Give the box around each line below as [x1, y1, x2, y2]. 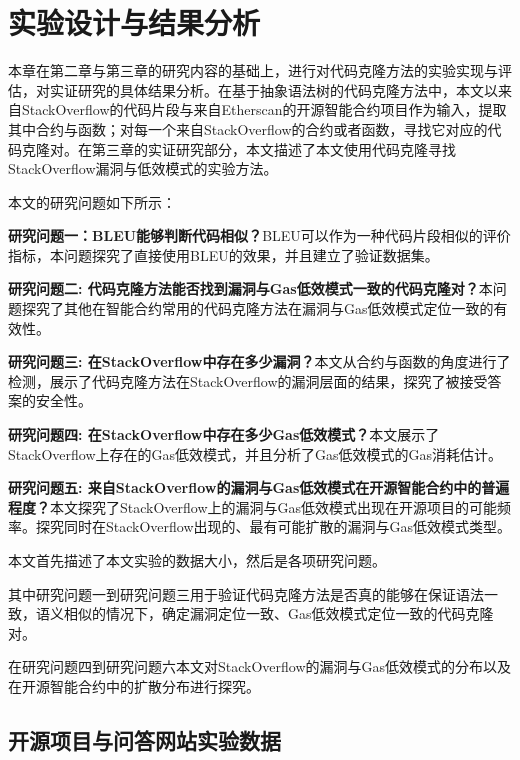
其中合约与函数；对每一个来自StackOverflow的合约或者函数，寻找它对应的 [8, 118, 488, 139]
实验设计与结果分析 [8, 2, 261, 43]
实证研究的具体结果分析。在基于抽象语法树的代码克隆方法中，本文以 [49, 79, 498, 100]
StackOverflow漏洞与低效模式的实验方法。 [8, 158, 278, 179]
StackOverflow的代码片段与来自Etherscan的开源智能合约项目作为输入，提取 [21, 99, 507, 120]
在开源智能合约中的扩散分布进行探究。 [8, 675, 260, 696]
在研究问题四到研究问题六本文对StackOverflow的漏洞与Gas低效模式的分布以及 [8, 656, 512, 677]
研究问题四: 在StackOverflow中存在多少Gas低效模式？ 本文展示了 [8, 424, 440, 445]
